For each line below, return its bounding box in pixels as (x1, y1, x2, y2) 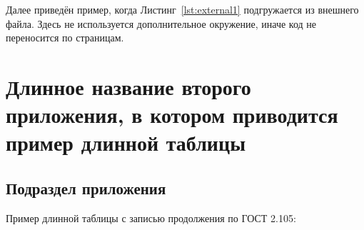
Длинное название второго (6, 71, 251, 101)
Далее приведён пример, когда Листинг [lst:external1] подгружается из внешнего (6, 2, 359, 16)
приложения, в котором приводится (6, 100, 338, 129)
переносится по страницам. (6, 30, 124, 45)
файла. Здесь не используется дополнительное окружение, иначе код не (6, 16, 317, 31)
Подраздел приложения (6, 176, 166, 199)
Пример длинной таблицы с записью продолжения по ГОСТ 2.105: (6, 210, 296, 225)
